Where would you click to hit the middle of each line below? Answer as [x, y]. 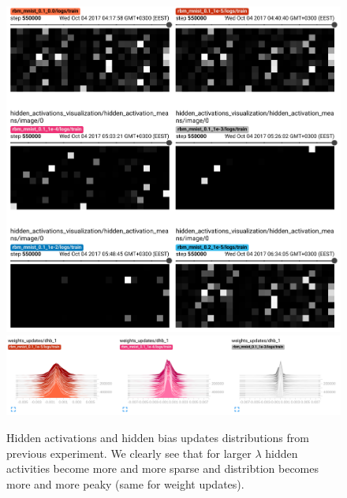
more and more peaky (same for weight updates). [125, 483]
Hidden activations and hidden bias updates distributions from [158, 437]
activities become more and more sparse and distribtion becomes [163, 468]
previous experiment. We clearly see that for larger [129, 453]
